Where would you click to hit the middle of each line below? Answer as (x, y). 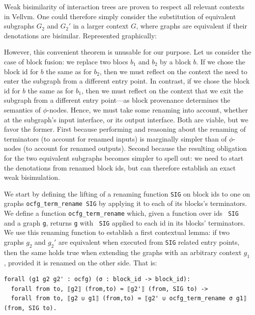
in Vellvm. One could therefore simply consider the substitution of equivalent (120, 16)
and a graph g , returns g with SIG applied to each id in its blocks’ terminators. (125, 222)
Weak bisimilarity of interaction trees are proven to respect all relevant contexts (124, 6)
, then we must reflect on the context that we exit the (162, 90)
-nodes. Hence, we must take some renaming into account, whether (147, 109)
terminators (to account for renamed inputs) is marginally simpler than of (115, 138)
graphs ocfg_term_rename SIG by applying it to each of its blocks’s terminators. (126, 203)
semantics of (22, 109)
